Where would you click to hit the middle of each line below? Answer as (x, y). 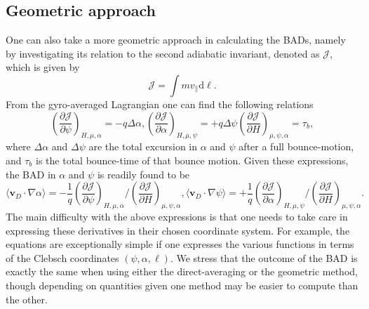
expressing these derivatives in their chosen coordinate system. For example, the (178, 230)
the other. (27, 299)
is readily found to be (143, 174)
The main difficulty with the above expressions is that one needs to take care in (177, 216)
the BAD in (31, 174)
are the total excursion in (143, 146)
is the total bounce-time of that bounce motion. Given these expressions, (192, 160)
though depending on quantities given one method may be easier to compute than (182, 285)
